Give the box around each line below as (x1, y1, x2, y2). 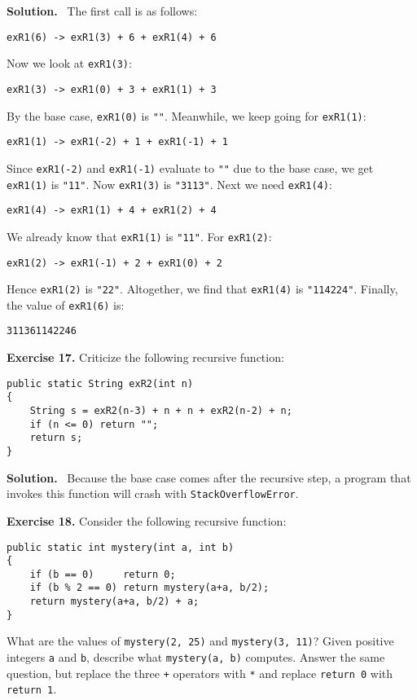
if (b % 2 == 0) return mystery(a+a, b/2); (29, 582, 270, 594)
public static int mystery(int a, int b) (7, 541, 235, 553)
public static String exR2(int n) (7, 377, 194, 390)
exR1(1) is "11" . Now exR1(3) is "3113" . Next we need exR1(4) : (7, 175, 332, 192)
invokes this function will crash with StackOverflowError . (7, 485, 299, 502)
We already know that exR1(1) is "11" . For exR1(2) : (7, 227, 272, 244)
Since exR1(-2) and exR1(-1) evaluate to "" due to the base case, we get (7, 159, 374, 176)
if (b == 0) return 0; (29, 568, 176, 580)
